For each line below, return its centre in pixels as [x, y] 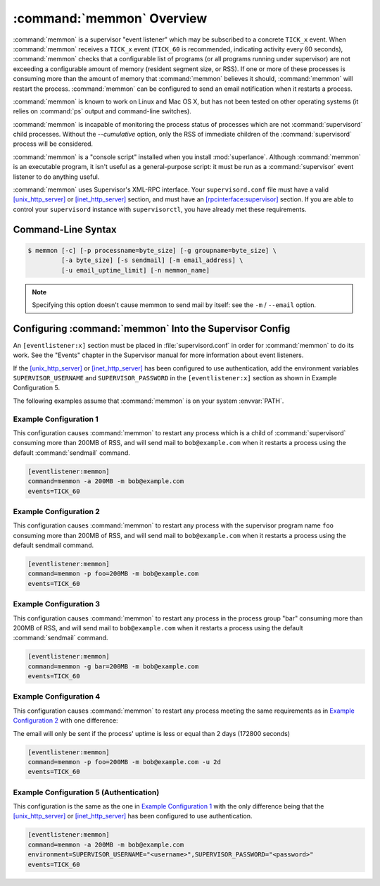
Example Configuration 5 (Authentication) [86, 792]
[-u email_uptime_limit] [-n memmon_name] [135, 270]
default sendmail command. [53, 545]
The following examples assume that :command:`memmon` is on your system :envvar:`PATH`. [148, 401]
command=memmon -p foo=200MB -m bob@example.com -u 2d [124, 762]
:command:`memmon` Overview [110, 18]
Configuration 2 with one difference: [66, 720]
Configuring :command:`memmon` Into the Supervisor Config [152, 329]
